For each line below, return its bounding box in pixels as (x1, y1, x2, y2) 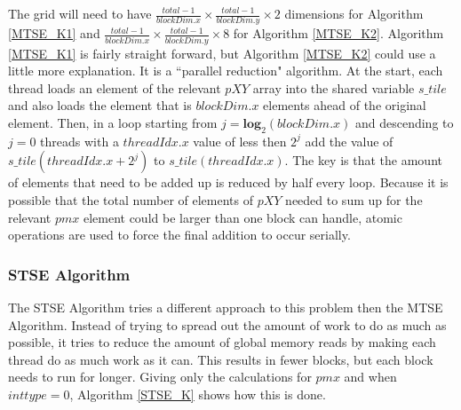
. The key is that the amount (284, 151, 442, 170)
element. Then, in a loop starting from (8, 114, 218, 131)
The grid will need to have (8, 4, 152, 22)
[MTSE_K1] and (8, 24, 100, 43)
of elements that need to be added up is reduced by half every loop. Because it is (8, 173, 449, 192)
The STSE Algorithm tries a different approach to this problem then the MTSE (8, 297, 443, 316)
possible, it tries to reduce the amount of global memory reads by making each (8, 333, 436, 351)
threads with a (40, 131, 119, 150)
